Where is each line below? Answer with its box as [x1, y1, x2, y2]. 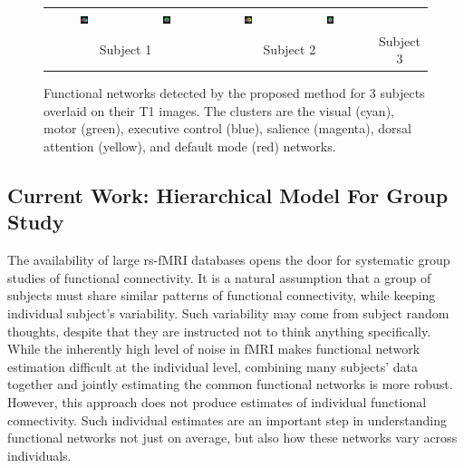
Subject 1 [99, 40, 152, 59]
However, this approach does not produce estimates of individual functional [7, 393, 427, 411]
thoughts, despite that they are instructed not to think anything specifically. [7, 321, 431, 340]
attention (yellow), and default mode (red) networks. [43, 137, 336, 156]
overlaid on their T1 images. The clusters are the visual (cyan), [43, 101, 394, 120]
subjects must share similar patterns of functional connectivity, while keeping [7, 286, 436, 305]
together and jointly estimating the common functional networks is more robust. [7, 375, 453, 394]
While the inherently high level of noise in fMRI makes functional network [7, 339, 420, 358]
